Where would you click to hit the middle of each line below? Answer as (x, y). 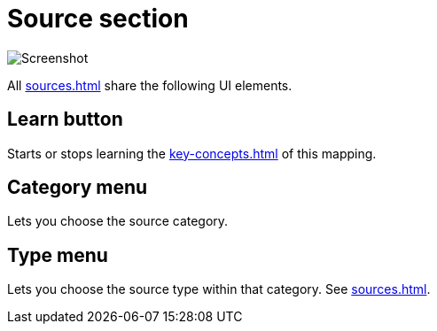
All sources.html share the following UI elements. (150, 85)
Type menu (58, 255)
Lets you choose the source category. (118, 221)
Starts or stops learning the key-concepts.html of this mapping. (192, 153)
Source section (98, 19)
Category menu (78, 188)
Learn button (65, 119)
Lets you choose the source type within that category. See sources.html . (219, 289)
